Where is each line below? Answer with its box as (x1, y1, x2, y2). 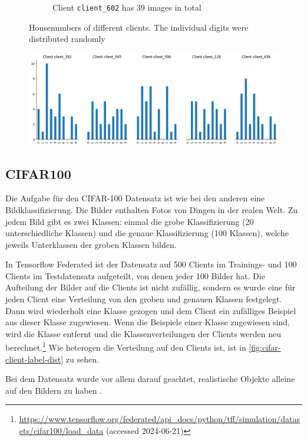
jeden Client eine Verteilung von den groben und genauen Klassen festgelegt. (5, 293, 282, 305)
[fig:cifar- (249, 341, 281, 354)
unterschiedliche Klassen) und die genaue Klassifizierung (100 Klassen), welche (5, 227, 289, 239)
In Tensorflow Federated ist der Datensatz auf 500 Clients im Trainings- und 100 (5, 258, 297, 270)
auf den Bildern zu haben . (5, 384, 102, 396)
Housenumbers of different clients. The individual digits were (29, 21, 249, 33)
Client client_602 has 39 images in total (52, 1, 202, 13)
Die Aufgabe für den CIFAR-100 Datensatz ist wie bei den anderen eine (5, 192, 265, 204)
